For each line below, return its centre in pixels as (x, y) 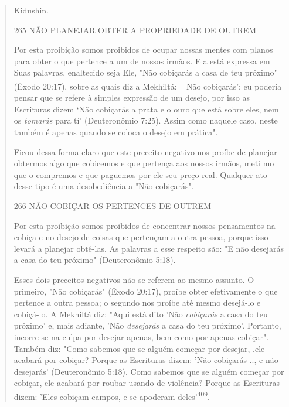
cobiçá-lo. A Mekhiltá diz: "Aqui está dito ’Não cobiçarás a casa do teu (141, 314)
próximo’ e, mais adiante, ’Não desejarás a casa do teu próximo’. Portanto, (147, 325)
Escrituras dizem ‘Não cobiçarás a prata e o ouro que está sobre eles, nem (146, 109)
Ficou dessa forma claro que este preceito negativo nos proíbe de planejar (145, 151)
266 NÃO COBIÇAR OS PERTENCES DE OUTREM (113, 205)
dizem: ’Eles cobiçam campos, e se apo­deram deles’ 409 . (112, 395)
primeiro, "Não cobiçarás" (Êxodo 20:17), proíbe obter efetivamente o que (146, 291)
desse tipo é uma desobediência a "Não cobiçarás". (104, 186)
